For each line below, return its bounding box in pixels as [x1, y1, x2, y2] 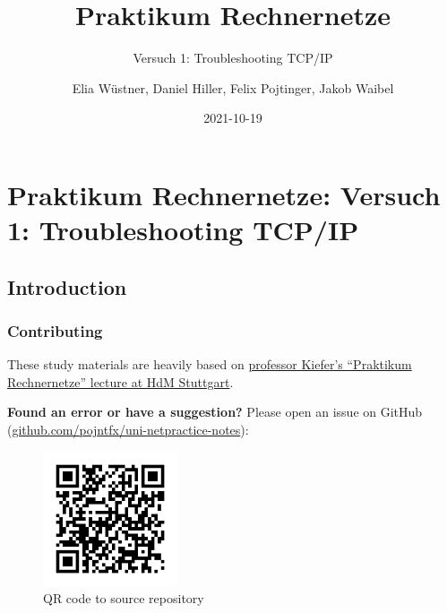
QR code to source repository [43, 589, 204, 608]
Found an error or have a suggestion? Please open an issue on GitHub [7, 402, 423, 421]
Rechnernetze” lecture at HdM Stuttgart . [7, 372, 234, 391]
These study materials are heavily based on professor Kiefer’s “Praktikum [7, 355, 412, 374]
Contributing [7, 319, 103, 341]
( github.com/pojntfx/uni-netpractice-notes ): [7, 420, 249, 439]
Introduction [7, 272, 127, 300]
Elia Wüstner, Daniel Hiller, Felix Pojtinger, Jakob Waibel [72, 78, 394, 97]
